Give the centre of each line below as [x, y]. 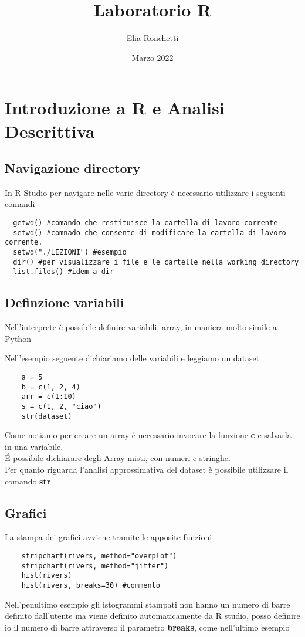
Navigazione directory [73, 168]
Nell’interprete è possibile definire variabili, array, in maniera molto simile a [141, 327]
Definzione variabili [65, 302]
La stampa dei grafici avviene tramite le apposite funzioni [109, 537]
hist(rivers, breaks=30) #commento [91, 586]
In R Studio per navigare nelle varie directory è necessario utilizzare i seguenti [145, 192]
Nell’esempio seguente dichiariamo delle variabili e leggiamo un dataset [132, 358]
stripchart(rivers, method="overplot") [99, 556]
